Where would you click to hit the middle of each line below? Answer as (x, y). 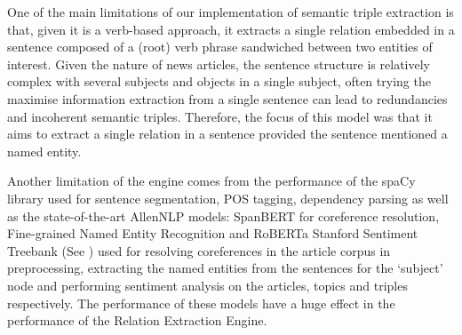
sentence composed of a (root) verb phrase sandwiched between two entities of (220, 47)
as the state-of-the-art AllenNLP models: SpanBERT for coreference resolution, (223, 215)
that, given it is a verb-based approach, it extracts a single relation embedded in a (231, 29)
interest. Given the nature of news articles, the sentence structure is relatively (219, 64)
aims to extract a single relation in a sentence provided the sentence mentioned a (227, 134)
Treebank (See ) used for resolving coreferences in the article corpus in (199, 250)
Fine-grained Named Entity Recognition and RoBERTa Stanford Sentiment (213, 233)
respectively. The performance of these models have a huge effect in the (201, 303)
